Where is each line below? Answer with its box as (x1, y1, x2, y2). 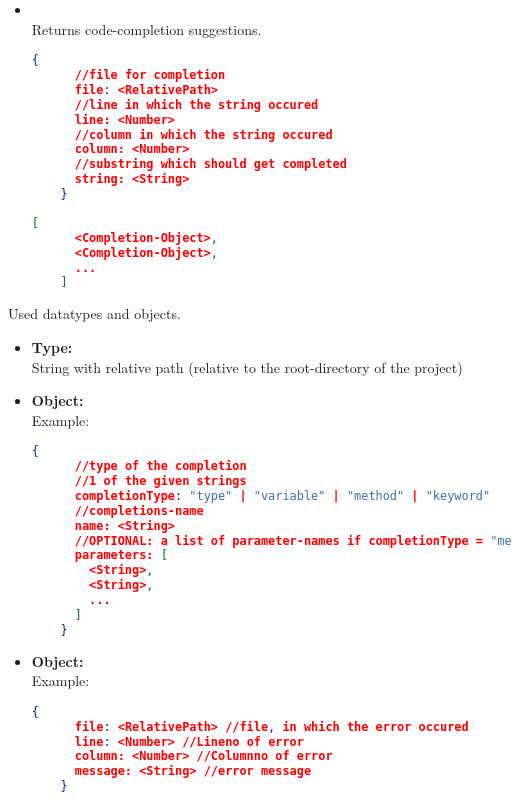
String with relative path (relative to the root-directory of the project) (31, 356, 463, 377)
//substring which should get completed (74, 157, 347, 172)
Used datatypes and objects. (8, 303, 181, 324)
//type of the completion (74, 459, 247, 474)
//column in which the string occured (74, 127, 333, 142)
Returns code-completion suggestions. (31, 18, 262, 39)
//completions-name (74, 503, 204, 518)
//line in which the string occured (74, 97, 319, 112)
